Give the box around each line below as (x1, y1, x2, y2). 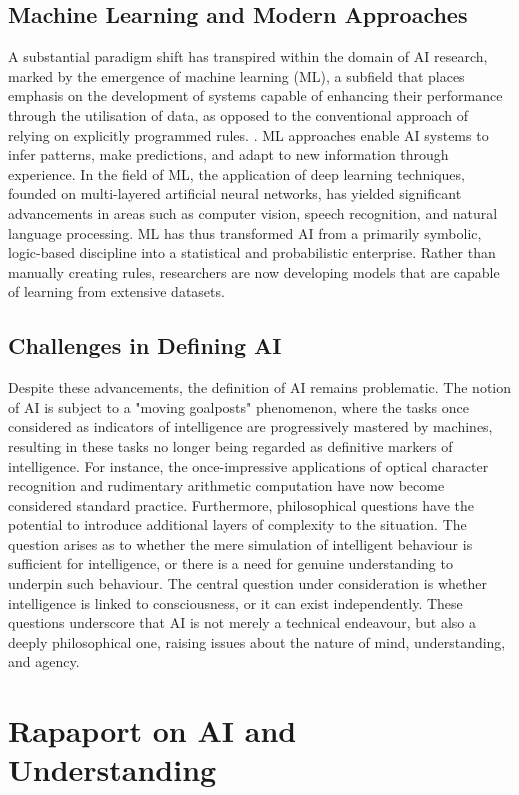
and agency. (8, 651, 80, 672)
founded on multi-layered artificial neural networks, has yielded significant (8, 183, 462, 204)
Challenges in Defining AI (8, 330, 282, 361)
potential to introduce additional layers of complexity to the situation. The (8, 514, 467, 535)
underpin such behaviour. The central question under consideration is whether (8, 573, 487, 594)
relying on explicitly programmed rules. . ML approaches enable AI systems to (8, 124, 489, 145)
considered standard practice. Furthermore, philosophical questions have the (8, 494, 474, 515)
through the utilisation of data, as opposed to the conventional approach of (8, 104, 469, 125)
